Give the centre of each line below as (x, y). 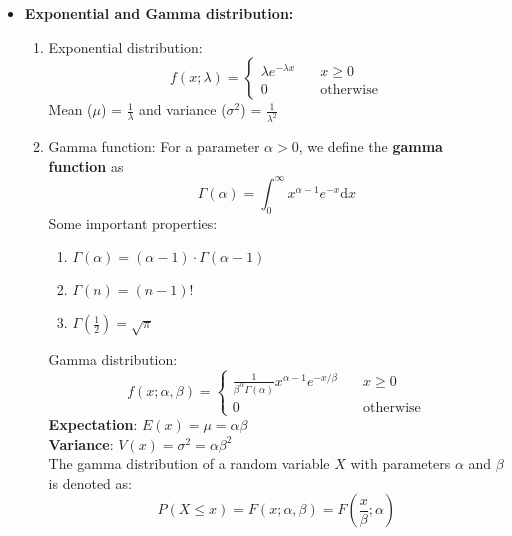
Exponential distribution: (125, 46)
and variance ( (183, 109)
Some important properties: (133, 222)
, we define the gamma (370, 146)
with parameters (400, 463)
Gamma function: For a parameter (154, 146)
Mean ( (70, 109)
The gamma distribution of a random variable (189, 463)
